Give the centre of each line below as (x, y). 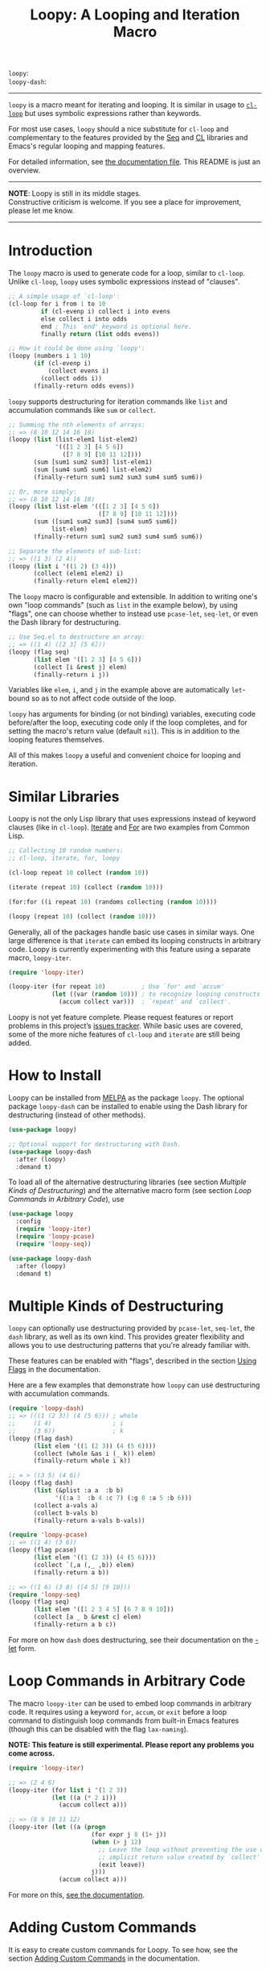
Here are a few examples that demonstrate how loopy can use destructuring (134, 1385)
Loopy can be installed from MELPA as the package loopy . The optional (127, 1098)
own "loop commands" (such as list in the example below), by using (123, 605)
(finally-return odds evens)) (84, 386)
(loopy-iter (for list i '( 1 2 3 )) (68, 1790)
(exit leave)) (122, 1865)
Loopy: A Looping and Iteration (135, 15)
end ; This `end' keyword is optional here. (117, 326)
